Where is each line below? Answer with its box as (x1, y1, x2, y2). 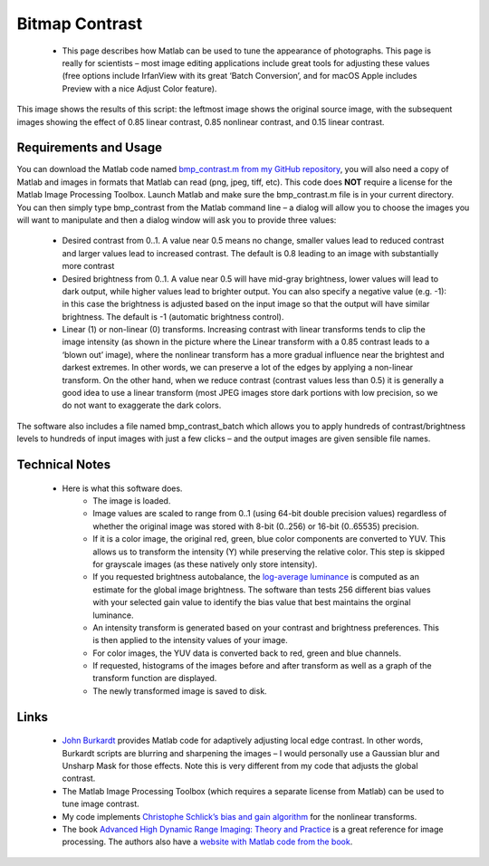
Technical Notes (16, 457, 111, 473)
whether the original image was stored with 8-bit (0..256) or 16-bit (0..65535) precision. (92, 521, 420, 532)
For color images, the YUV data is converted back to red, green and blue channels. (92, 648, 402, 659)
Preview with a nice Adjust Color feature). (62, 82, 217, 94)
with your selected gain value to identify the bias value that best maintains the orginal (92, 597, 411, 608)
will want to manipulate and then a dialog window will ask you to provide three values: (16, 214, 337, 226)
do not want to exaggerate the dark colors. (62, 399, 222, 411)
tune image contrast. (62, 798, 139, 810)
